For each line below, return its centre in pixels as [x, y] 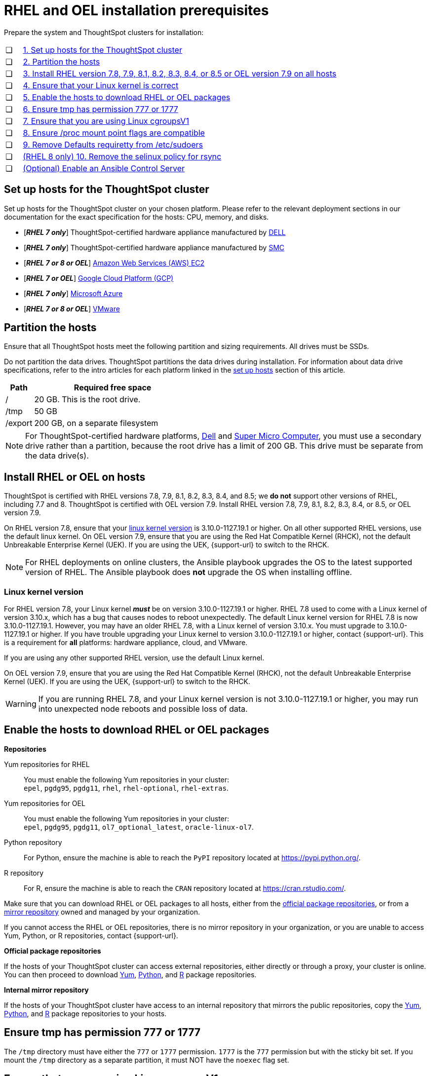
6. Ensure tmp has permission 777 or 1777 [100, 109]
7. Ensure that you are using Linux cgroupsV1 [106, 121]
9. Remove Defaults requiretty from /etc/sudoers [113, 144]
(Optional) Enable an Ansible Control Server [104, 168]
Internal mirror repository [46, 990]
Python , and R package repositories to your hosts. [85, 1013]
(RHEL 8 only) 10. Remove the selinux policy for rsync [122, 156]
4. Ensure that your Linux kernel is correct [101, 85]
